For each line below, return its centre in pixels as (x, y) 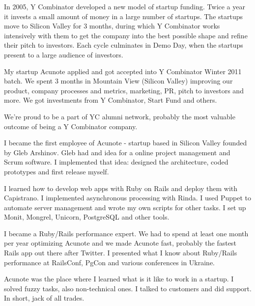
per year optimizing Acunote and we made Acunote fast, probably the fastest (120, 243)
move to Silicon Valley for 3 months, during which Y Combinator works (112, 26)
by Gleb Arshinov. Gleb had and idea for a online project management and (117, 152)
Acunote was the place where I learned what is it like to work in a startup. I (119, 279)
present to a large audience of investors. (64, 54)
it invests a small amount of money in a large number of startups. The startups (124, 16)
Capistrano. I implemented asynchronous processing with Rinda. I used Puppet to (128, 198)
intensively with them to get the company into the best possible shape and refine (126, 35)
